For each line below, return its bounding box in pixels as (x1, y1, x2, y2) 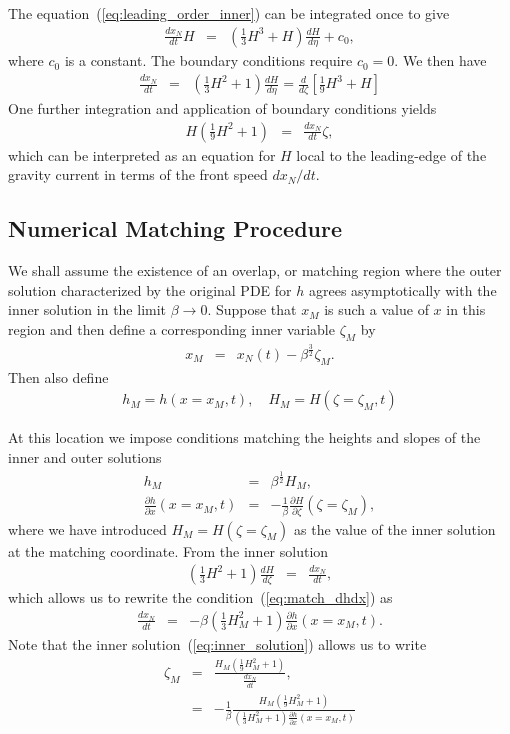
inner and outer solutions (8, 446, 162, 467)
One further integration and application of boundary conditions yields (8, 97, 437, 118)
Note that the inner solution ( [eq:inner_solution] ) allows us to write (8, 633, 427, 654)
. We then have (394, 50, 487, 71)
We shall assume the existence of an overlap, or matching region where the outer (8, 259, 502, 280)
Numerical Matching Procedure (8, 213, 343, 244)
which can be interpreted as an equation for (8, 144, 276, 165)
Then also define (8, 366, 109, 387)
